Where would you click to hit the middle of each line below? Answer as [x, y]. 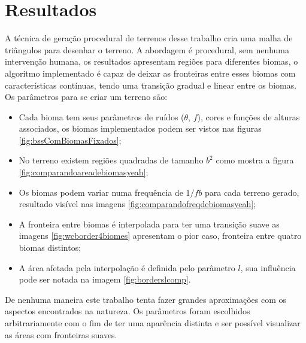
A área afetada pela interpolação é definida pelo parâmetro [127, 267]
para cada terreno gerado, [252, 192]
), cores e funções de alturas [249, 116]
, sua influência [268, 267]
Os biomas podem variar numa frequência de [101, 192]
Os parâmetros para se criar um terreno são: [86, 97]
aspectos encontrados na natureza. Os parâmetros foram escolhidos [128, 311]
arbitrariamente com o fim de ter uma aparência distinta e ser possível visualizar [153, 323]
